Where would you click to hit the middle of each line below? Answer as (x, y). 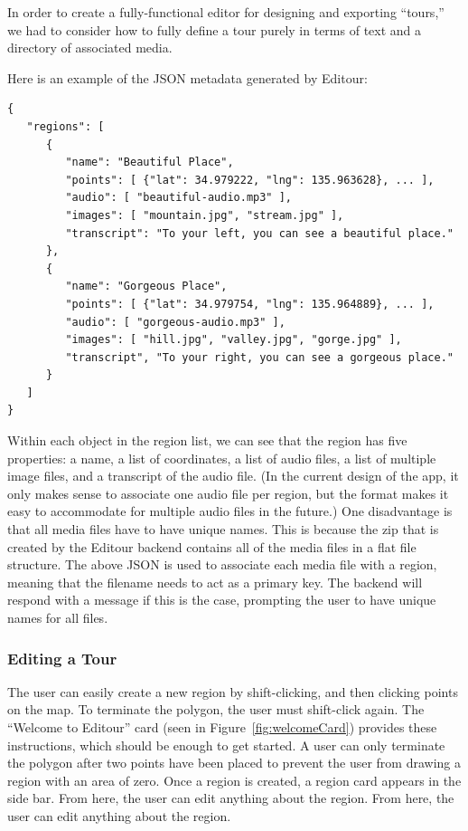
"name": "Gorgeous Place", (146, 287)
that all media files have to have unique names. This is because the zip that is (223, 529)
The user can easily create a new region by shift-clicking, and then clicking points (233, 691)
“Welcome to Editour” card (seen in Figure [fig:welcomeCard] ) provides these (222, 727)
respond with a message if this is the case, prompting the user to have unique (222, 600)
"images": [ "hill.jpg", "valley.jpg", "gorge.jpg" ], (234, 340)
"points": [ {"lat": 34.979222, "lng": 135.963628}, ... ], (250, 180)
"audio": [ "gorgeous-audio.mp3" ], (175, 322)
